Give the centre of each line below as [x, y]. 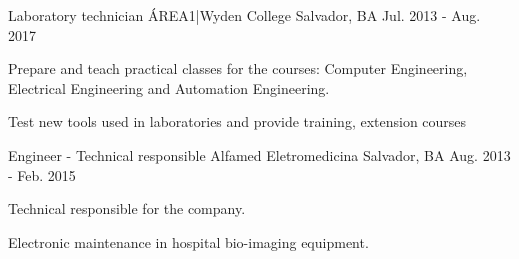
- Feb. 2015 [42, 174]
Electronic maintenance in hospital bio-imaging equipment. [188, 241]
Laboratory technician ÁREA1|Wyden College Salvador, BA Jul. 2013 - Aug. [244, 15]
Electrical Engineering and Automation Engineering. [169, 87]
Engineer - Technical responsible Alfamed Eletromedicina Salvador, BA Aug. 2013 [259, 154]
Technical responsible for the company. [127, 208]
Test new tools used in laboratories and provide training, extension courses [237, 121]
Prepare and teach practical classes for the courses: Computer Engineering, [238, 68]
